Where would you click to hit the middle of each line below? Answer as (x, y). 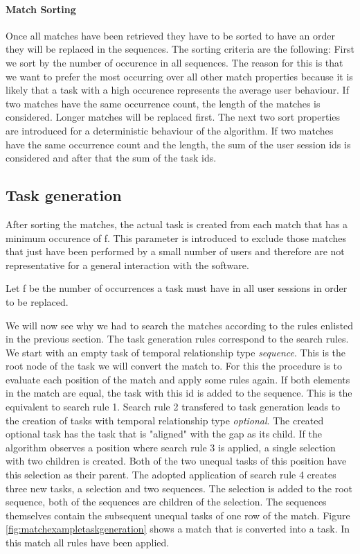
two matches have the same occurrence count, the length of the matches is (163, 103)
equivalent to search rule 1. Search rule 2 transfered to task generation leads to (173, 407)
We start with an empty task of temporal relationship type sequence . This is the (176, 352)
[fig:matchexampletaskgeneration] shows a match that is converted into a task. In (178, 529)
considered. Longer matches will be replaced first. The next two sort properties (173, 117)
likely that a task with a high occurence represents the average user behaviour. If (177, 90)
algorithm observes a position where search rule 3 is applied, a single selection (171, 447)
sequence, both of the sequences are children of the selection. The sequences (166, 502)
